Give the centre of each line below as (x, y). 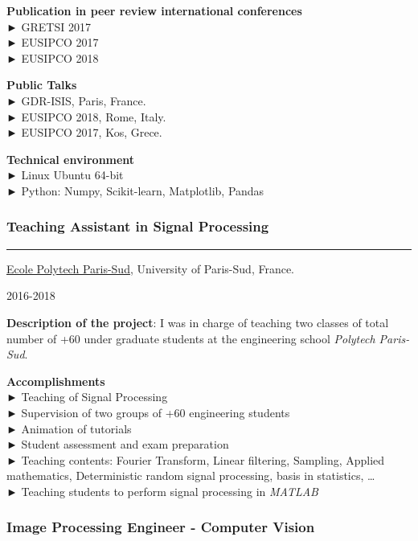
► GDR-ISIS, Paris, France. (76, 100)
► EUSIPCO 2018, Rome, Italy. (86, 116)
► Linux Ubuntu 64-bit (65, 175)
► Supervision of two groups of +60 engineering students (148, 412)
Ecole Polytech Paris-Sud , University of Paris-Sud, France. (151, 268)
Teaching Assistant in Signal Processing (138, 226)
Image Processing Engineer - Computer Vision (161, 527)
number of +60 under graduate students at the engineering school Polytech (191, 338)
